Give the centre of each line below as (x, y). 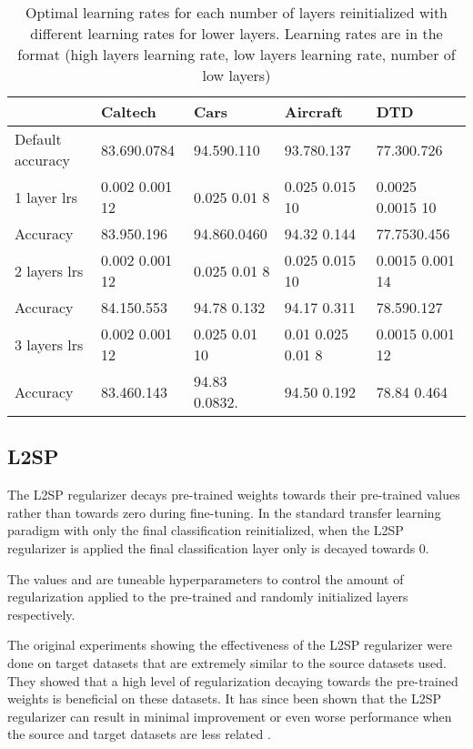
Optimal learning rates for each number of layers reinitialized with (236, 12)
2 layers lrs (49, 270)
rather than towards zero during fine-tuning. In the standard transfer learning (224, 512)
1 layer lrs (46, 197)
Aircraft (313, 111)
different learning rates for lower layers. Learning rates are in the (236, 33)
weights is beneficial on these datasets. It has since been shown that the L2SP (224, 698)
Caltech (129, 111)
